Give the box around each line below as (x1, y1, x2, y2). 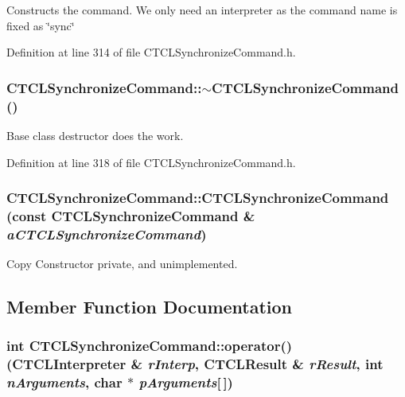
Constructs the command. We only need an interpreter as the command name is (6, 2, 398, 18)
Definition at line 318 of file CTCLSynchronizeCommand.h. (6, 154, 296, 170)
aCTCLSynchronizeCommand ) (6, 224, 207, 243)
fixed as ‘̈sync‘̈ (6, 17, 75, 33)
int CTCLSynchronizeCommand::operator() (6, 336, 293, 356)
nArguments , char (6, 372, 123, 392)
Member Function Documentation (6, 294, 293, 319)
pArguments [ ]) (138, 372, 233, 392)
